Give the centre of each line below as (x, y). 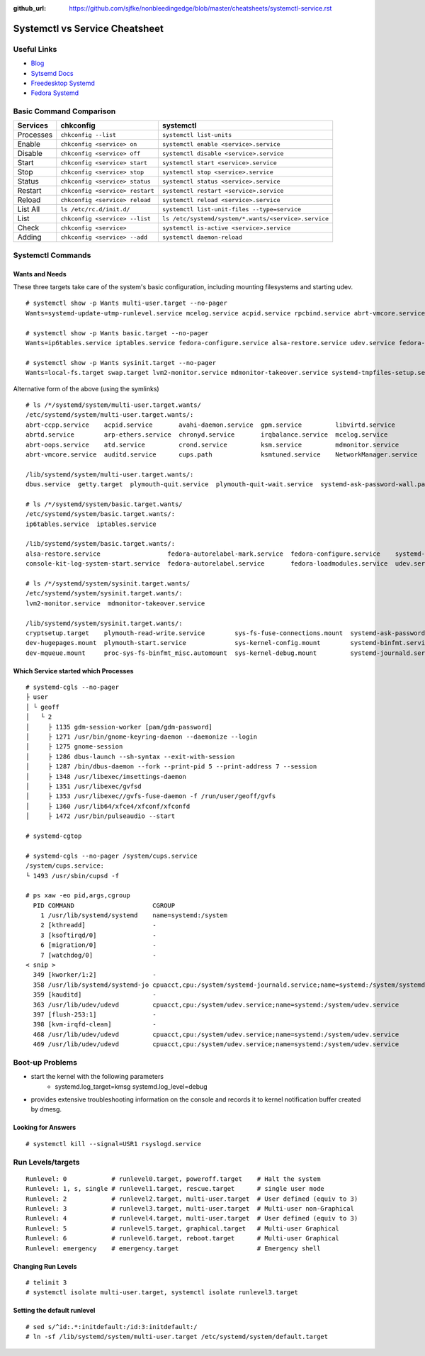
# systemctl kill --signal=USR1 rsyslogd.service (114, 1144)
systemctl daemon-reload (202, 237)
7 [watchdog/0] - (98, 955)
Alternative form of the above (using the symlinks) (86, 388)
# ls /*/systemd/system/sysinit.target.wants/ (108, 583)
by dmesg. (46, 1109)
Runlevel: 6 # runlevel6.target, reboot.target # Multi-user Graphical (183, 1238)
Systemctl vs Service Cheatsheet (89, 28)
